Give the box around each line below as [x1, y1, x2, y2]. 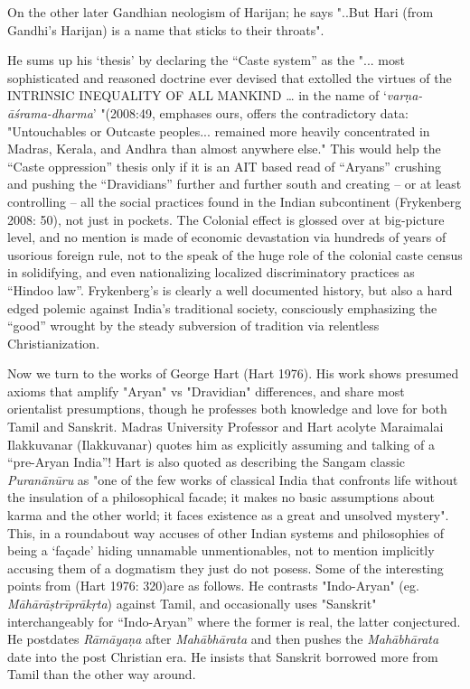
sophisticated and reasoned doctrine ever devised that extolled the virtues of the [7, 68, 452, 87]
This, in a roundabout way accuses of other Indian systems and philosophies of [7, 523, 444, 542]
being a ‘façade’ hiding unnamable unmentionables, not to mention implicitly [7, 541, 435, 560]
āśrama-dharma [7, 103, 93, 122]
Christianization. [7, 333, 100, 352]
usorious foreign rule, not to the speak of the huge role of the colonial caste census [7, 245, 463, 264]
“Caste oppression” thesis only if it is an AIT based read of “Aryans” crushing [7, 156, 441, 175]
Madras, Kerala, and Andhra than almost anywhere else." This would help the [7, 139, 441, 158]
